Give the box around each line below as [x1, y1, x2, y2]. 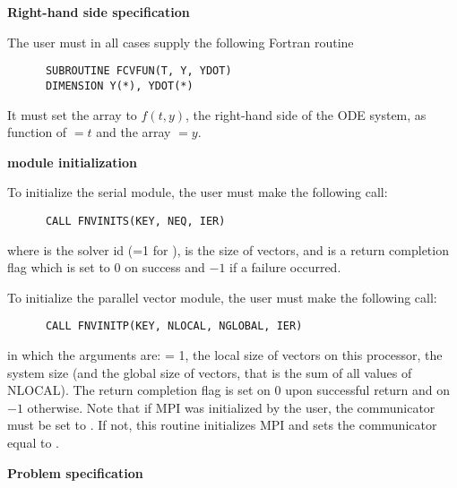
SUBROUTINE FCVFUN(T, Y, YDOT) [45, 64, 232, 78]
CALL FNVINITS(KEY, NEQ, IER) [45, 214, 226, 227]
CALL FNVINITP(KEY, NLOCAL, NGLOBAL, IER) [45, 320, 303, 333]
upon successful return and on [285, 381, 451, 399]
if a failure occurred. [229, 258, 341, 277]
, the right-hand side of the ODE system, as [185, 105, 427, 124]
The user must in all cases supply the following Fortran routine [7, 32, 354, 51]
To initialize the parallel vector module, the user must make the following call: [7, 287, 437, 306]
